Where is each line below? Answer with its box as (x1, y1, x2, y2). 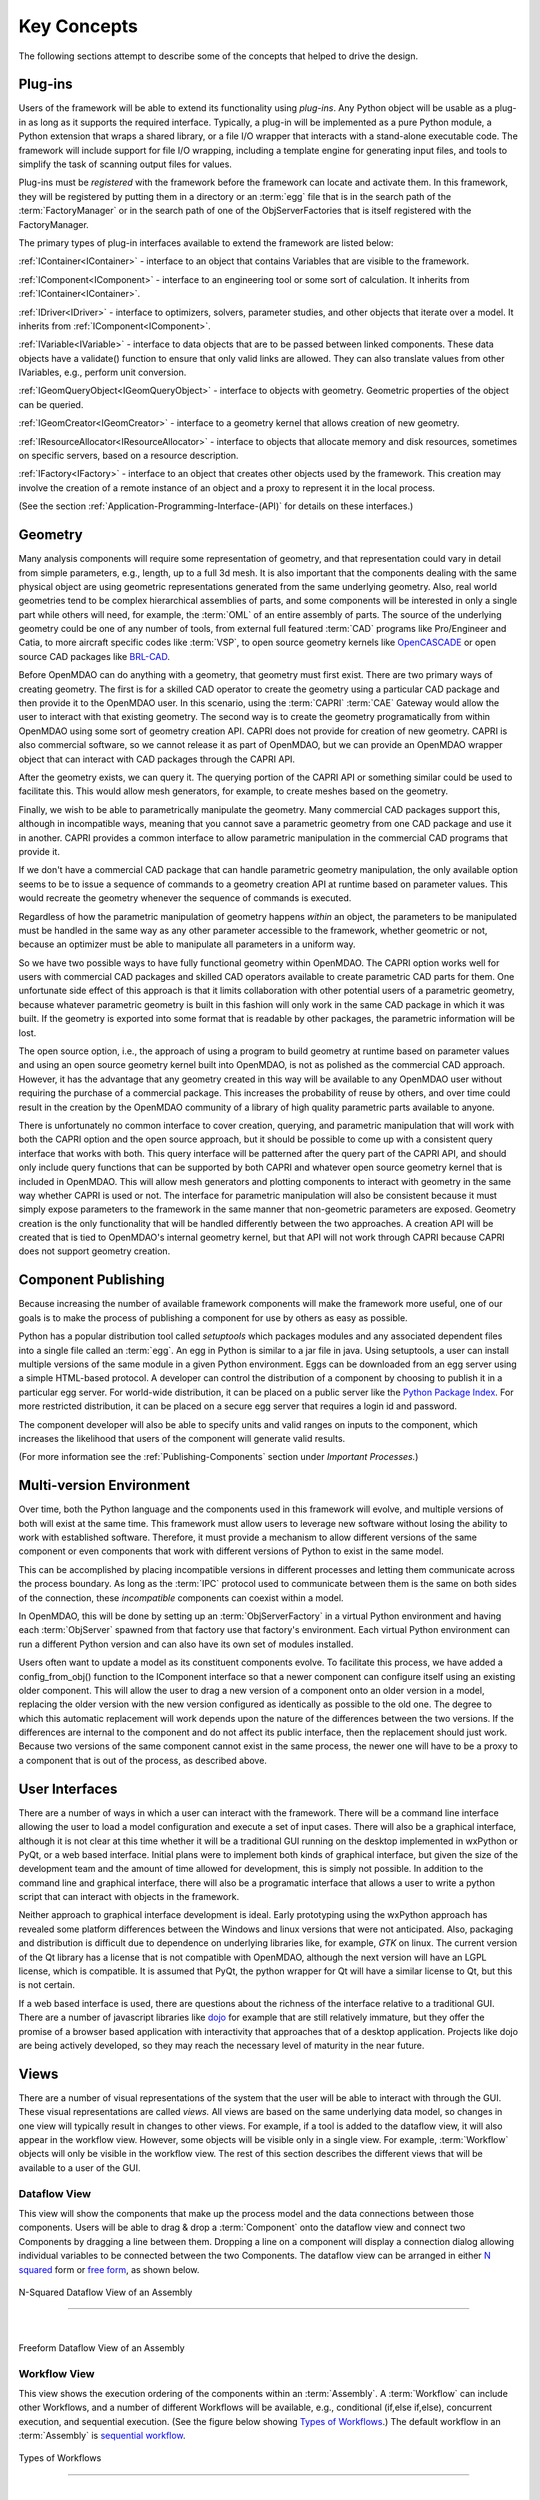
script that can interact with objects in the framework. (18, 1891, 240, 1903)
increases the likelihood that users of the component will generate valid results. (18, 1432, 346, 1444)
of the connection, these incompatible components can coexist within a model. (18, 1591, 344, 1604)
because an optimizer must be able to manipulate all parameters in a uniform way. (18, 938, 356, 950)
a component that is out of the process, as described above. (18, 1754, 267, 1766)
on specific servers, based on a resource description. (18, 450, 239, 462)
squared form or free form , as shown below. (18, 2263, 200, 2275)
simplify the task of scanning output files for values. (18, 158, 232, 170)
